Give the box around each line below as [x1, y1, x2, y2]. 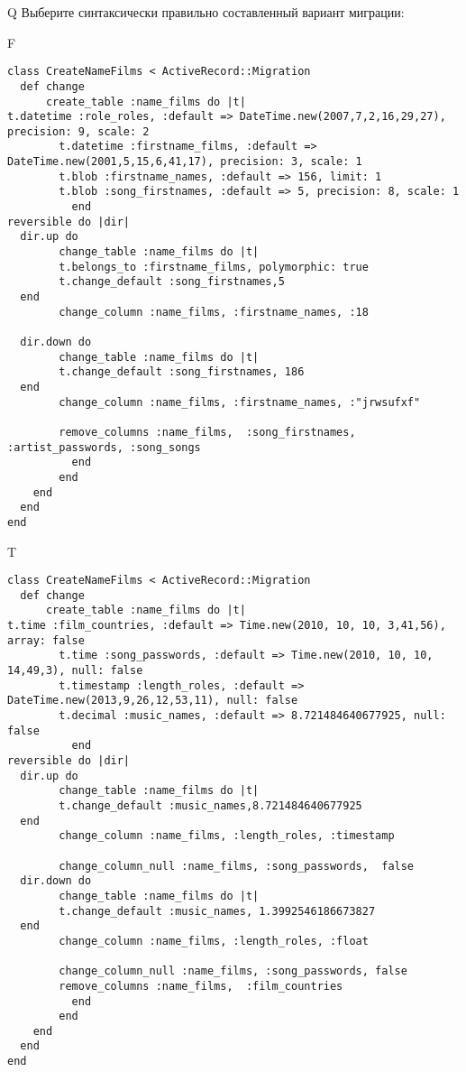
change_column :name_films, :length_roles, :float [59, 934, 369, 947]
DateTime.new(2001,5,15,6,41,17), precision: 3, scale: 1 [7, 155, 362, 169]
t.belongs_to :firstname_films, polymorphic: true [59, 260, 369, 273]
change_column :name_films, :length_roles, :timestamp [59, 829, 395, 843]
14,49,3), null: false [7, 664, 143, 678]
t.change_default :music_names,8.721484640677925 [59, 799, 362, 812]
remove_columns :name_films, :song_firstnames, [59, 425, 356, 439]
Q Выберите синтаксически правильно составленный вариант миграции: [7, 3, 405, 21]
